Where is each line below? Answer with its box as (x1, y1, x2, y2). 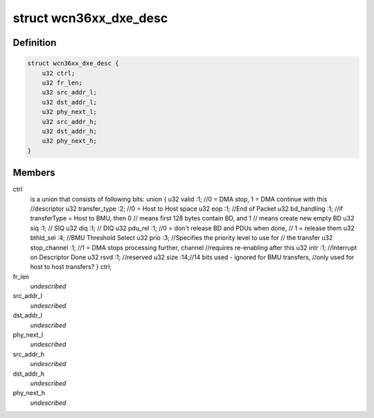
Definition (12, 37, 57, 49)
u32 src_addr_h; (42, 118, 97, 125)
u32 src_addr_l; (42, 89, 97, 96)
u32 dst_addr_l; (42, 98, 97, 106)
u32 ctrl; (42, 69, 75, 77)
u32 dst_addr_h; (42, 127, 97, 135)
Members (12, 167, 55, 179)
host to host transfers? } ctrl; (30, 263, 112, 271)
